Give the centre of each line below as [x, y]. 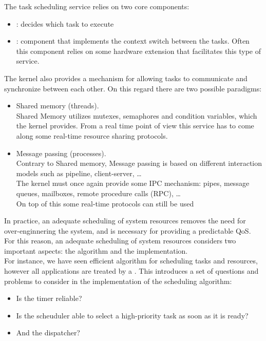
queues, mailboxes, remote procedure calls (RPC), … [98, 193]
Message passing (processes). [61, 153]
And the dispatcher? [48, 333]
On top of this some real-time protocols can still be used [105, 203]
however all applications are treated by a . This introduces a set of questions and [131, 271]
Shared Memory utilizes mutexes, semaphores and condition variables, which [137, 115]
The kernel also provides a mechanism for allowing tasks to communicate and [126, 78]
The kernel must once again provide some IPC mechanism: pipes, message [133, 183]
